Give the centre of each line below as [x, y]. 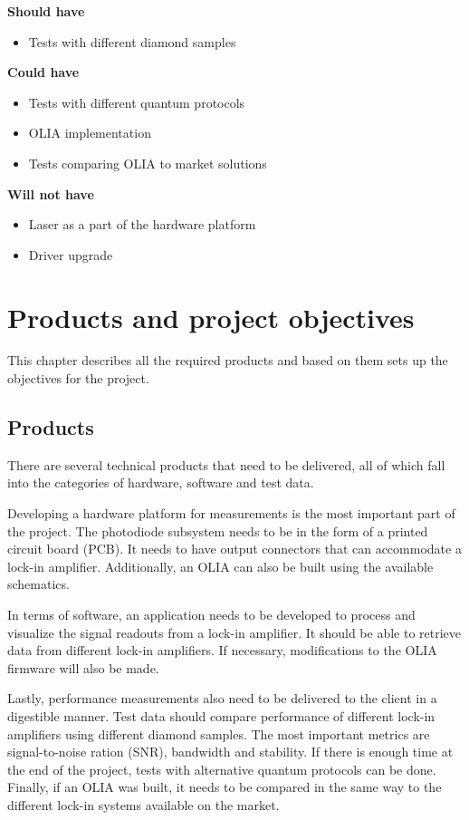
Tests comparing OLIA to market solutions [148, 163]
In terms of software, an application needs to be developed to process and [211, 615]
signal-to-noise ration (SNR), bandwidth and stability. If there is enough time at [230, 752]
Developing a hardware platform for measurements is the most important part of [231, 513]
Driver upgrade [71, 254]
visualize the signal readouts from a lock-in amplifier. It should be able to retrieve [234, 632]
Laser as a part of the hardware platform [142, 224]
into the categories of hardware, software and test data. [161, 482]
